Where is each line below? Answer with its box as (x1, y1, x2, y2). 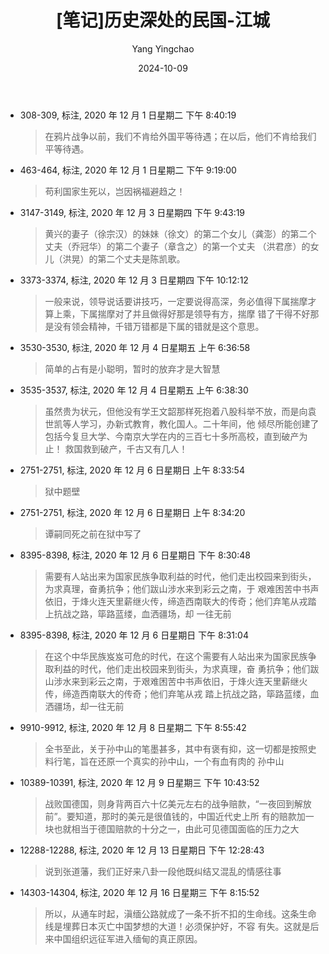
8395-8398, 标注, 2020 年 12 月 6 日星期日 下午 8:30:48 (19, 549, 251, 561)
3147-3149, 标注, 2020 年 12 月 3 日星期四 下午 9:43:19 (19, 206, 246, 218)
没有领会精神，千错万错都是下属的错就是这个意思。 (53, 320, 265, 332)
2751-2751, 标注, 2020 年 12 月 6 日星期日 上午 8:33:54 (19, 464, 245, 476)
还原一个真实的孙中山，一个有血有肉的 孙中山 (97, 755, 285, 767)
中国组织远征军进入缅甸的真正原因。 (53, 932, 203, 945)
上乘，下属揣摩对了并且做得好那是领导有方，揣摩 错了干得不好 (53, 307, 311, 320)
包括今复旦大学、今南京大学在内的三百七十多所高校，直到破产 (44, 430, 300, 442)
